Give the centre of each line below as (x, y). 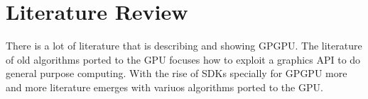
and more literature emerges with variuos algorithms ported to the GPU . (164, 87)
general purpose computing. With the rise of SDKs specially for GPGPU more (177, 73)
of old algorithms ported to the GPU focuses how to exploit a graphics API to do (183, 59)
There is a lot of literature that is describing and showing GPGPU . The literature (184, 46)
